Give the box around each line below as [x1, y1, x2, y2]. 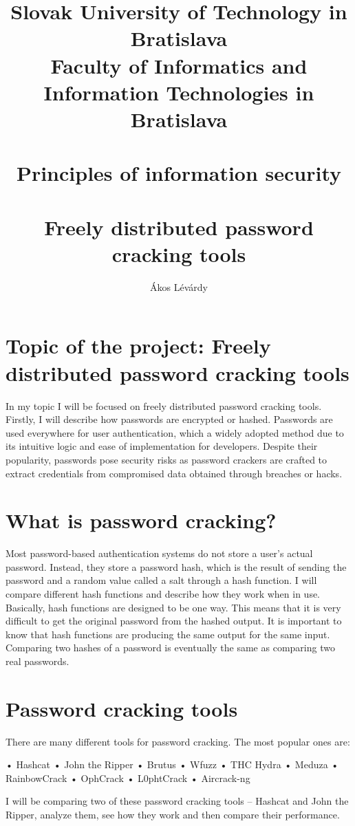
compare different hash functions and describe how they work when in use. [6, 587, 321, 600]
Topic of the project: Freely [6, 332, 271, 360]
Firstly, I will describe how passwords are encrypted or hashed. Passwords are [6, 412, 333, 426]
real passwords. [6, 653, 69, 668]
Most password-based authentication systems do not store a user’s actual [6, 546, 313, 561]
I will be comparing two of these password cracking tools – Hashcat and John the [6, 794, 349, 808]
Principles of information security [16, 159, 342, 187]
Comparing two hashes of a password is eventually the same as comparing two [6, 640, 335, 655]
